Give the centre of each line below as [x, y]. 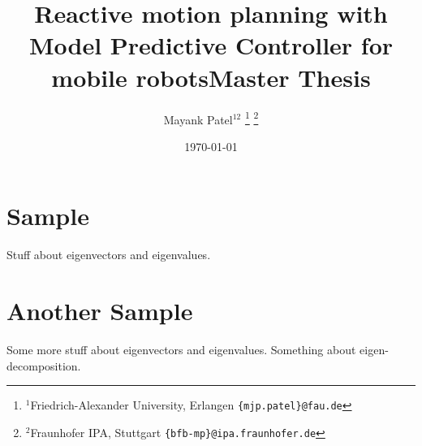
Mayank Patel [198, 119]
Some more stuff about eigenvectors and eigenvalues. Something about [181, 349]
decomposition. [44, 365]
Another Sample [100, 311]
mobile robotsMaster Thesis [211, 77]
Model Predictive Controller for [211, 45]
